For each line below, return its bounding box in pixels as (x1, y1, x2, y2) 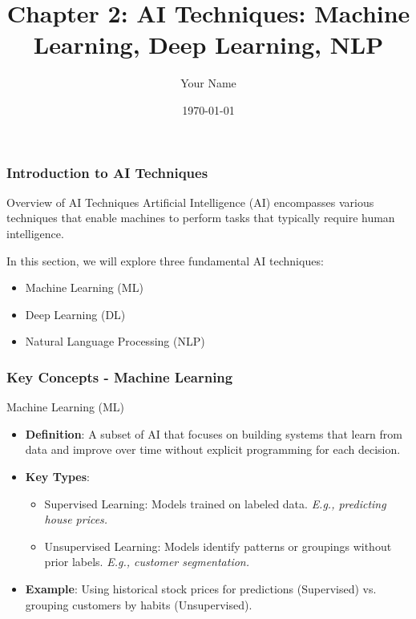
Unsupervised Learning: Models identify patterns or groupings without (44, 537, 392, 554)
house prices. (44, 511, 108, 528)
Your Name (180, 75, 236, 91)
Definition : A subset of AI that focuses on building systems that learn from (25, 425, 402, 442)
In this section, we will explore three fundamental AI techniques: (6, 252, 324, 269)
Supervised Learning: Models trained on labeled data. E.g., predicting (44, 495, 386, 512)
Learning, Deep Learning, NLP (33, 28, 384, 61)
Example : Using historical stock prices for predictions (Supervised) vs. (25, 580, 377, 597)
